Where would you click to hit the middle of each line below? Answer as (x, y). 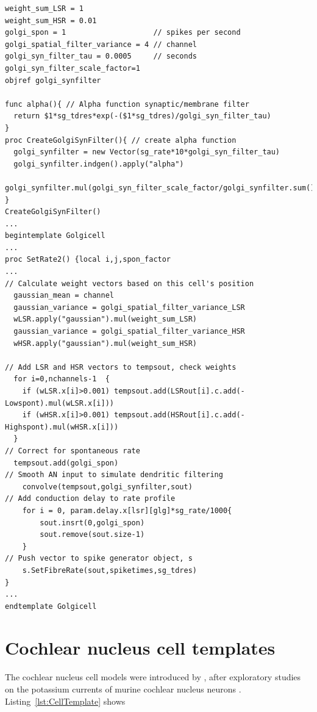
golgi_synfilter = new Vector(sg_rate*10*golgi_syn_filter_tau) (147, 152)
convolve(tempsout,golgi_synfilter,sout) (107, 487)
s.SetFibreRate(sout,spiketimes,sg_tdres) (109, 570)
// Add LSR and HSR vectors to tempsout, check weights (121, 367)
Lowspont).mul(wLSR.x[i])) (59, 403)
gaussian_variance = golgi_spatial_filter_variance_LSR (129, 307)
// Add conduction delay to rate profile (90, 499)
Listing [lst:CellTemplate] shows (65, 701)
